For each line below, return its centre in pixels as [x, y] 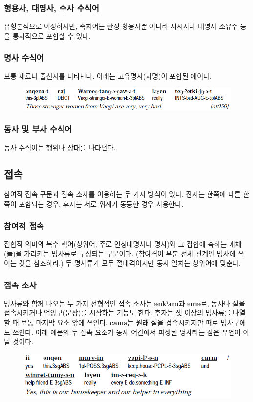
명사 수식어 [24, 58]
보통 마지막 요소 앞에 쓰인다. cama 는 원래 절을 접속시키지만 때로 [120, 322]
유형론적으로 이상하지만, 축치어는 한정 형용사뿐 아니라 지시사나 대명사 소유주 [121, 26]
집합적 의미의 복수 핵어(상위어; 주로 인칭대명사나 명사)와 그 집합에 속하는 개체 [123, 244]
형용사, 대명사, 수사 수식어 [52, 8]
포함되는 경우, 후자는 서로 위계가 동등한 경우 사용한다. [101, 204]
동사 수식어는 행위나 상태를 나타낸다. [60, 147]
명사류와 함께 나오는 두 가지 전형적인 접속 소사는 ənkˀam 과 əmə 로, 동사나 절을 [125, 303]
